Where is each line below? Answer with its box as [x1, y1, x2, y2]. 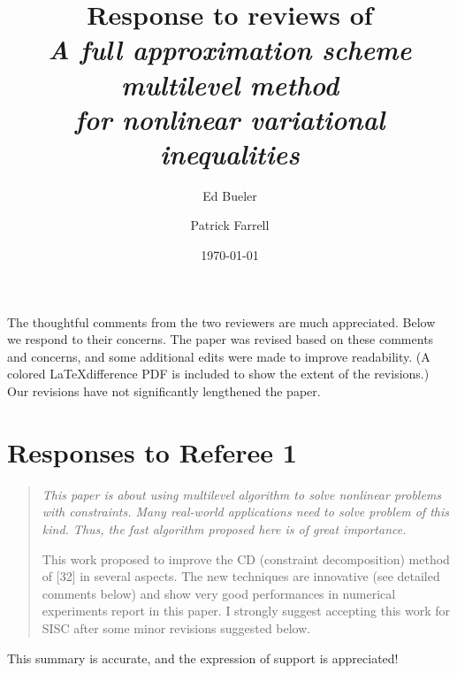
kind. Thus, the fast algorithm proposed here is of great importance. [42, 519, 407, 538]
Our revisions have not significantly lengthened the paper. [7, 382, 321, 401]
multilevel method [121, 65, 339, 103]
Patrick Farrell [190, 216, 270, 234]
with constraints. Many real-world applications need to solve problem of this [42, 502, 450, 521]
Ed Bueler [202, 186, 257, 204]
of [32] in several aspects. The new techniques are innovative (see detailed [42, 567, 440, 585]
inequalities [160, 134, 300, 172]
